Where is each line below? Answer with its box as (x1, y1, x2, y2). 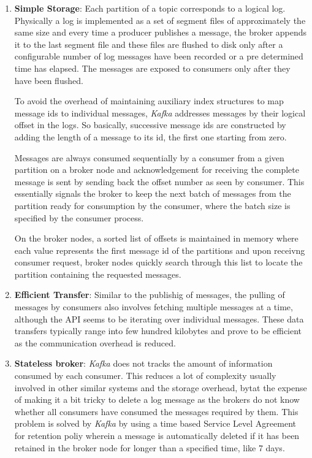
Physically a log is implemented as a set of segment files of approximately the (14, 13, 306, 26)
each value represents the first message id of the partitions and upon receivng (14, 243, 305, 256)
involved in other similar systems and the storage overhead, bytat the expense (14, 381, 307, 394)
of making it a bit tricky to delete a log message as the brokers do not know (14, 393, 300, 406)
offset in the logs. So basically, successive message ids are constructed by (14, 118, 286, 131)
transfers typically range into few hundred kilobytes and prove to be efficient (14, 324, 302, 337)
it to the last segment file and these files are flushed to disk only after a (14, 37, 283, 50)
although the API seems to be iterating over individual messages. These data (14, 312, 304, 325)
